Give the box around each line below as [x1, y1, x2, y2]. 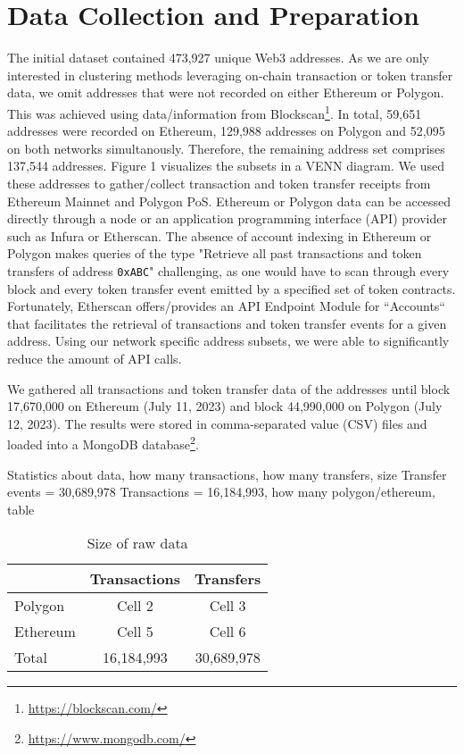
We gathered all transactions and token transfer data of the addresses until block [7, 379, 451, 398]
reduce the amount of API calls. [7, 348, 182, 367]
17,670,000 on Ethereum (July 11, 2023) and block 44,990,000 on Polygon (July [7, 397, 443, 415]
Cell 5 [116, 621, 153, 642]
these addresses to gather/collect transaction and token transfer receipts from [7, 173, 431, 192]
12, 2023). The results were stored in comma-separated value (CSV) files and [7, 414, 427, 432]
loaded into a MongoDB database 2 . [7, 432, 199, 453]
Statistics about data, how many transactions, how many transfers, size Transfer [7, 465, 447, 483]
